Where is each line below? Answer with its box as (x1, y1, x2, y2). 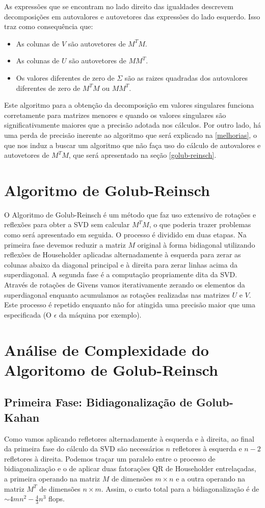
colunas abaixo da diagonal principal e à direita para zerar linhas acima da (4, 259, 238, 270)
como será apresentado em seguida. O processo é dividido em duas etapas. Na (4, 229, 247, 240)
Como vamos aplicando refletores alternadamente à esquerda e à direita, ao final (4, 433, 254, 444)
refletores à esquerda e (172, 443, 242, 454)
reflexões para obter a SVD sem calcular (4, 219, 130, 230)
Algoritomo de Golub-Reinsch (4, 359, 218, 380)
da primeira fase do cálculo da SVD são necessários (4, 443, 164, 454)
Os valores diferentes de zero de (16, 72, 115, 83)
